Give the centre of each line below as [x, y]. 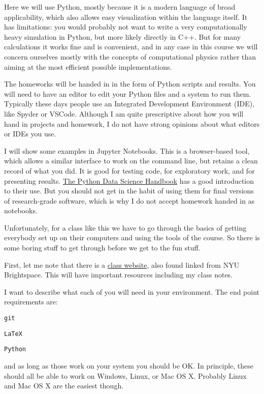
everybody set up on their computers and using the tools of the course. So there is [132, 237]
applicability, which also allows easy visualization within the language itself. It [126, 17]
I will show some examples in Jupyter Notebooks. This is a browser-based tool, [127, 150]
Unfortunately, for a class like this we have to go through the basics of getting [125, 227]
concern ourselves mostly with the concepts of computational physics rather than [130, 56]
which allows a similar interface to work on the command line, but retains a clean [131, 161]
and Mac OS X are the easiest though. [64, 386]
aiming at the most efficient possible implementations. [88, 66]
